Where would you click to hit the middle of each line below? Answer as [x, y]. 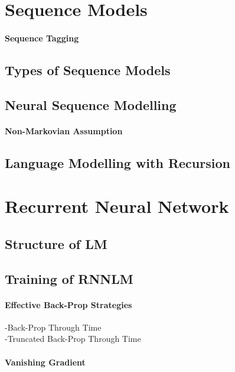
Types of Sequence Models [88, 69]
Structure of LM [56, 243]
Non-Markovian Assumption [64, 130]
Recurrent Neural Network [117, 206]
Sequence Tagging [42, 38]
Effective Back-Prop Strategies [68, 304]
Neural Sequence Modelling [91, 104]
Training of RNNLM [69, 278]
